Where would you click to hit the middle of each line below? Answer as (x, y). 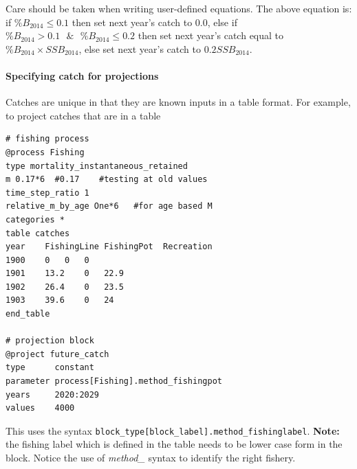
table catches (38, 233)
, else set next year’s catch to (140, 48)
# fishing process (47, 139)
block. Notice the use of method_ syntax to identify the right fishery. (151, 458)
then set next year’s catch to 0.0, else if (154, 22)
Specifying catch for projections (82, 75)
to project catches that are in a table (83, 115)
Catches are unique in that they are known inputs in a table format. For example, (178, 102)
